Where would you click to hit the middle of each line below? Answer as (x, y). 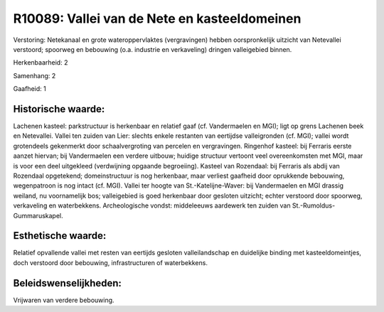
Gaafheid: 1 (30, 89)
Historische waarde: (59, 109)
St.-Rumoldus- (314, 205)
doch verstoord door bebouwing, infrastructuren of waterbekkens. (110, 262)
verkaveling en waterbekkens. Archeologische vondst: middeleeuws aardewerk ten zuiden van (152, 205)
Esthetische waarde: (60, 236)
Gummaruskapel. (38, 215)
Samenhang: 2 (34, 75)
